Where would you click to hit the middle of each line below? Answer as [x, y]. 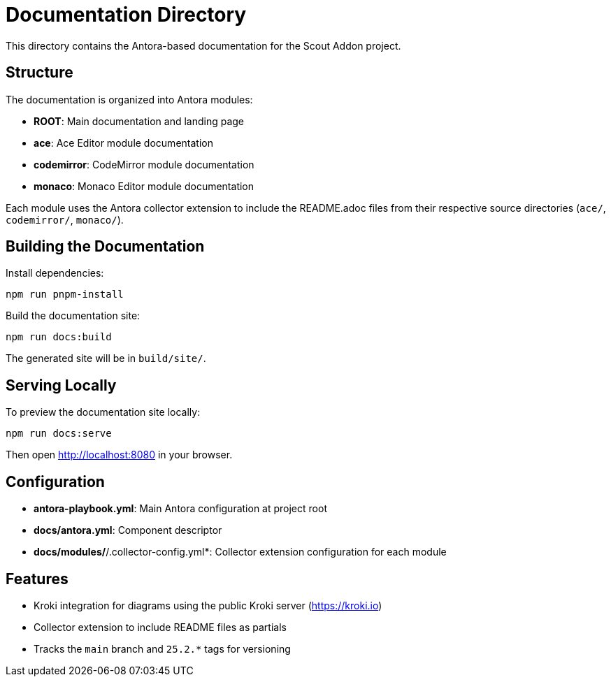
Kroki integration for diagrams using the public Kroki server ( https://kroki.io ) [208, 605]
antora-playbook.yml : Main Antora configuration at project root [180, 509]
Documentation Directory [126, 15]
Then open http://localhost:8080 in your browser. [119, 455]
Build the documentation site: [73, 316]
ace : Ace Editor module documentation [123, 143]
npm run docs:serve [59, 434]
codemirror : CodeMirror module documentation [144, 164]
